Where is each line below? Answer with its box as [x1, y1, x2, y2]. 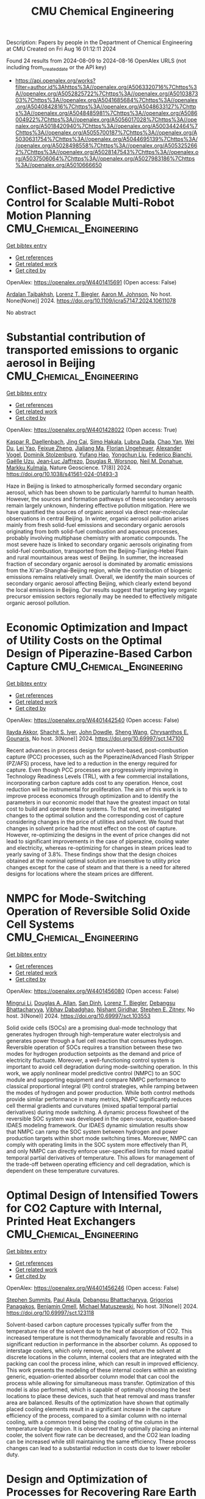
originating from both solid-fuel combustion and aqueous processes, [6, 528, 179, 535]
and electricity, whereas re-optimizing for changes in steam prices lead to [6, 844, 192, 851]
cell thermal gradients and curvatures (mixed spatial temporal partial [6, 1102, 178, 1109]
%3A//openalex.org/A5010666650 [15, 161, 103, 169]
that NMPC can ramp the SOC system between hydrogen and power [6, 1128, 178, 1135]
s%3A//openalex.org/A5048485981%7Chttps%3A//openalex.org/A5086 [15, 109, 198, 117]
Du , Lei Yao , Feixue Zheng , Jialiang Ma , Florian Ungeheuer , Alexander [6, 444, 182, 452]
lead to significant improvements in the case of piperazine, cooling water [6, 838, 190, 845]
